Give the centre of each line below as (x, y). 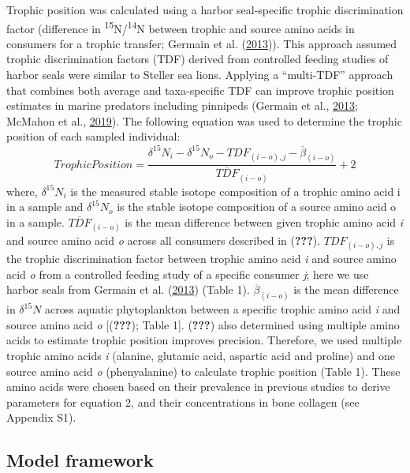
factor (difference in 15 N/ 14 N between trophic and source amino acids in (181, 27)
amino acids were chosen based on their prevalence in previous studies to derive (198, 387)
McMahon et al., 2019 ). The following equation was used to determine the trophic (204, 120)
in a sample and (45, 206)
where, (22, 191)
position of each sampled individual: (93, 136)
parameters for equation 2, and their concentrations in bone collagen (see (183, 402)
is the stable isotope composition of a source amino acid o (257, 206)
